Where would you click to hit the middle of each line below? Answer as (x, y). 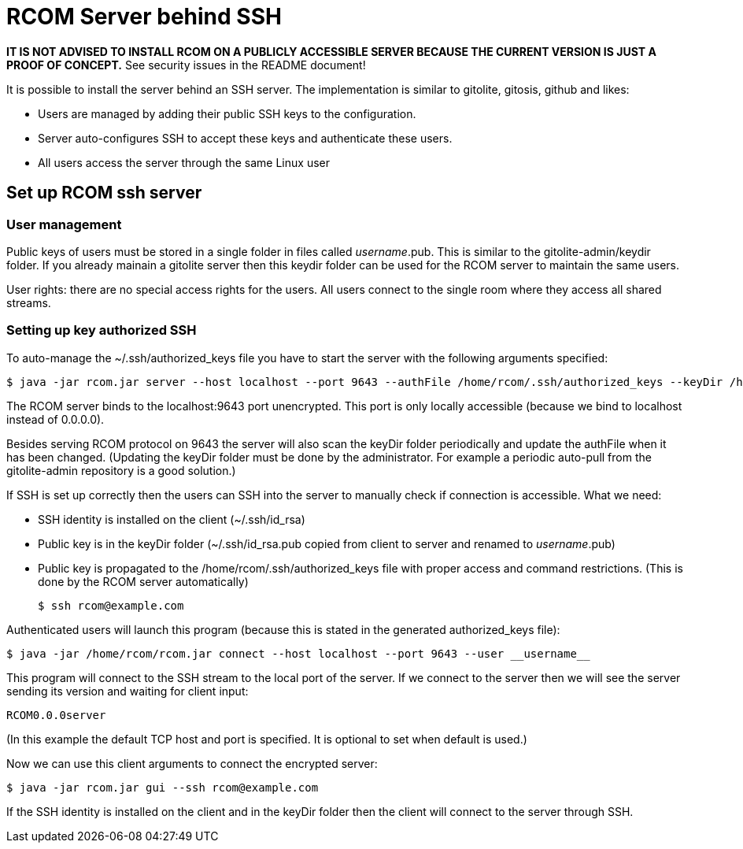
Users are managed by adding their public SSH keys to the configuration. (227, 113)
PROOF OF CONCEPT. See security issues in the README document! (186, 65)
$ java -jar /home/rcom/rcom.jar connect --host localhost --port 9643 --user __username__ (298, 653)
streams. (29, 302)
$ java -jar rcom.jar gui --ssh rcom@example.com (163, 787)
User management (64, 224)
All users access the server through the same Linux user (184, 162)
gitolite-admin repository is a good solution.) (121, 470)
